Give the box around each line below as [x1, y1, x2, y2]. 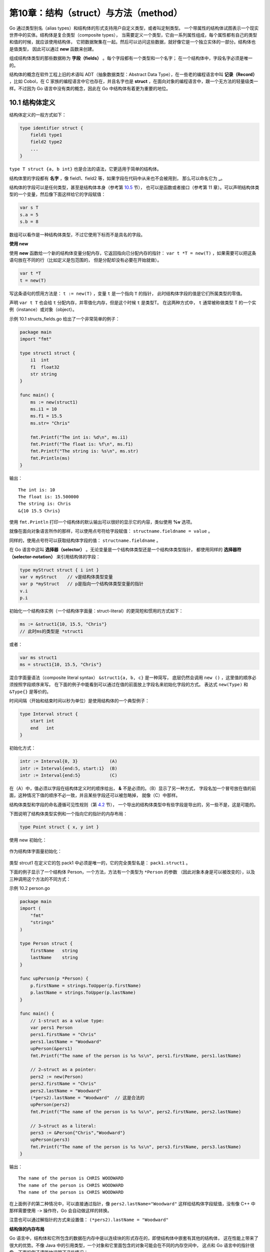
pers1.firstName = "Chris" [30, 1032, 97, 1038]
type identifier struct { [19, 125, 83, 131]
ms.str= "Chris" [30, 420, 70, 426]
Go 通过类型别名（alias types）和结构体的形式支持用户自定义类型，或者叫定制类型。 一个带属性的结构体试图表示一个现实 [9, 25, 259, 31]
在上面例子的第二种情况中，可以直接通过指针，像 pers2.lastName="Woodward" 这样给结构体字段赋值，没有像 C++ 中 [9, 1200, 256, 1206]
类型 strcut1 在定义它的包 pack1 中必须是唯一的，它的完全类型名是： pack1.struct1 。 [9, 859, 190, 866]
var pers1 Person [30, 1025, 73, 1031]
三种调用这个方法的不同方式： [9, 876, 71, 882]
